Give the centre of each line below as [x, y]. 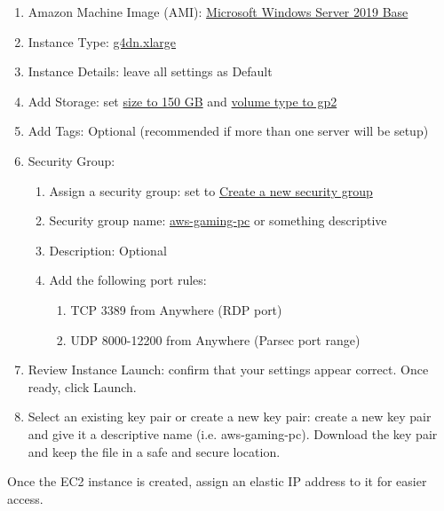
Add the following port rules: [128, 280]
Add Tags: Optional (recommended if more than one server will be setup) [228, 131]
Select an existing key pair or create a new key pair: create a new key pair [230, 417]
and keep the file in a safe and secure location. [154, 451]
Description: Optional [108, 250]
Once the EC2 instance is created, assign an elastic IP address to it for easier [217, 481]
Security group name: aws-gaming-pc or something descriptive [218, 220]
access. [25, 498]
